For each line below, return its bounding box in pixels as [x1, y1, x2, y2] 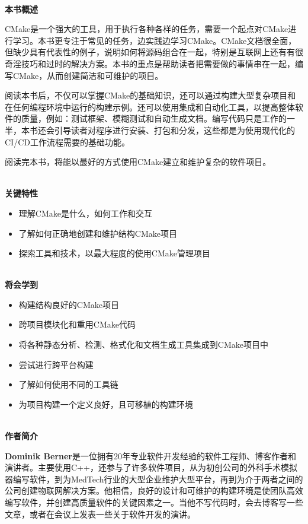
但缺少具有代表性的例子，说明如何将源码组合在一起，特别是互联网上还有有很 [5, 46, 303, 58]
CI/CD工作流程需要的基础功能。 [5, 135, 130, 148]
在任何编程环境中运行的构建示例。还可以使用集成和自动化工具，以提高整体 [5, 100, 295, 113]
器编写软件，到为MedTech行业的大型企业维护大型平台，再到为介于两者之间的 [5, 472, 303, 485]
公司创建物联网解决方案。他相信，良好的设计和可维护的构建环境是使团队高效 [5, 484, 303, 497]
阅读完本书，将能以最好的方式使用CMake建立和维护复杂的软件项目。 [5, 155, 271, 168]
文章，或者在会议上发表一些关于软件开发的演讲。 [5, 507, 195, 520]
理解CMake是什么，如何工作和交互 [18, 207, 152, 219]
